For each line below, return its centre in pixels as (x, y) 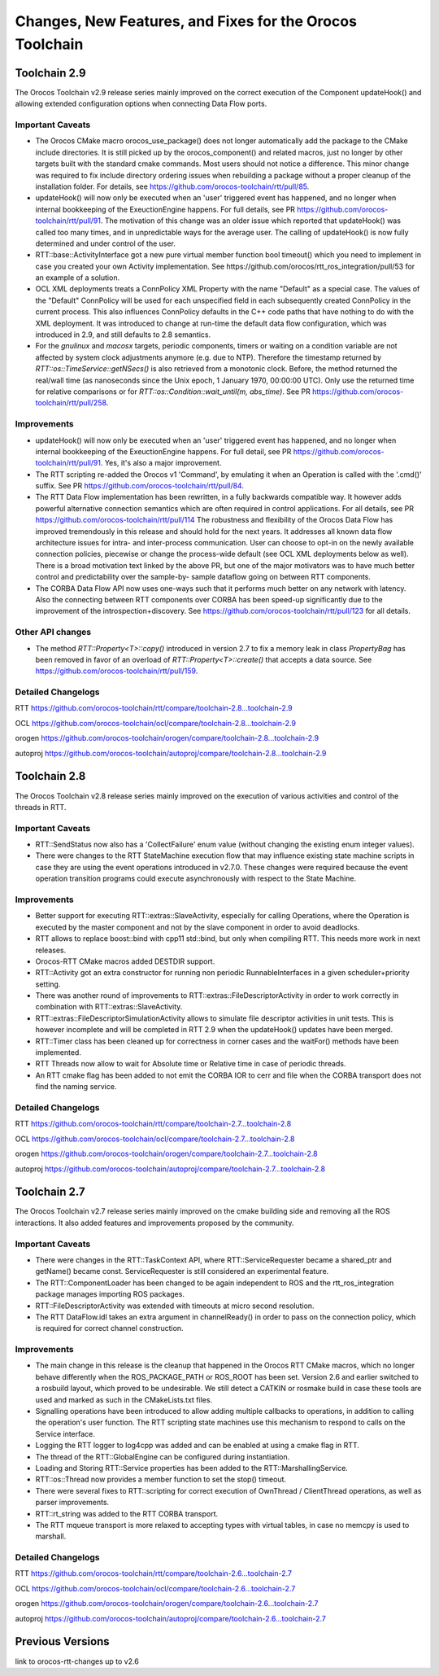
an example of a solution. (78, 278)
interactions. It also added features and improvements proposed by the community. (154, 1223)
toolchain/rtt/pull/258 (71, 403)
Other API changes (53, 632)
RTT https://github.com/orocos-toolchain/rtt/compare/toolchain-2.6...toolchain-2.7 (154, 1573)
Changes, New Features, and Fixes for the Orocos (186, 21)
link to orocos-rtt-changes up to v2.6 (77, 1661)
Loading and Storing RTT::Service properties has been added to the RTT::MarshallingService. (192, 1468)
